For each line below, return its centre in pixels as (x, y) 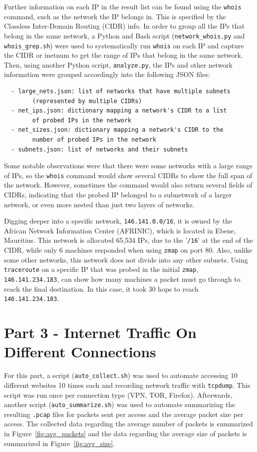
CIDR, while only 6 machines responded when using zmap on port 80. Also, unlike (128, 250)
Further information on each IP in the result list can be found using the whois (123, 6)
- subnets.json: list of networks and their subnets (100, 149)
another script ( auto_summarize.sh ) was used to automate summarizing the (120, 404)
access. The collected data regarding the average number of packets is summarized (128, 424)
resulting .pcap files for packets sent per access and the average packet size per (124, 414)
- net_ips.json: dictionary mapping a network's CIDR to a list (119, 111)
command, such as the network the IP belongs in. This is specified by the (115, 16)
